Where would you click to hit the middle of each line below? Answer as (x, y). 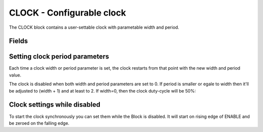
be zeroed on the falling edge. (39, 123)
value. (15, 75)
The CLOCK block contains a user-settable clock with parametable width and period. (94, 27)
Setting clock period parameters (59, 57)
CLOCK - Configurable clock (67, 13)
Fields (19, 41)
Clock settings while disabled (55, 105)
